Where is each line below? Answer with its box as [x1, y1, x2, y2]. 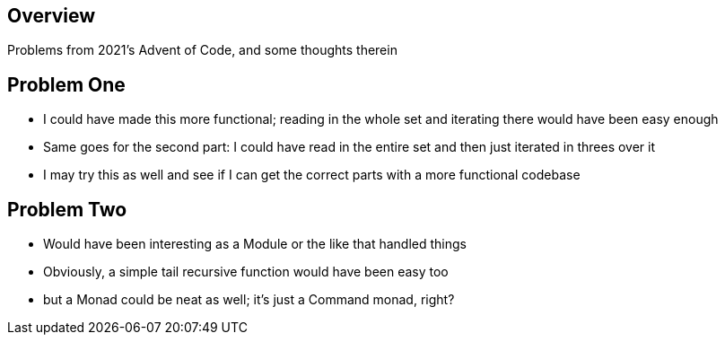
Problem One [7, 73, 126, 96]
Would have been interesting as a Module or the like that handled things [43, 236, 467, 252]
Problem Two [7, 197, 127, 221]
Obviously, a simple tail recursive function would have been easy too [43, 264, 449, 280]
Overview [7, 4, 96, 27]
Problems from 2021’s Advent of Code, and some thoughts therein [7, 42, 397, 58]
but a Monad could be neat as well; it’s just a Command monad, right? [43, 292, 455, 308]
